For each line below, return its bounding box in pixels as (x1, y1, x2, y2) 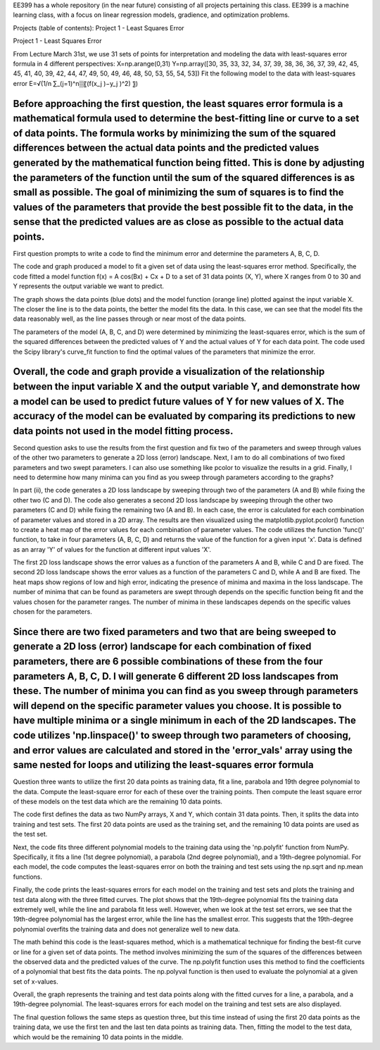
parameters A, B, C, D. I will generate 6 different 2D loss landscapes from (13, 670, 339, 682)
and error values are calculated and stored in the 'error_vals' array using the (13, 744, 353, 756)
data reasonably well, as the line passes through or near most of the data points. (13, 314, 246, 323)
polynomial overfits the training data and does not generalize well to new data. (13, 925, 241, 933)
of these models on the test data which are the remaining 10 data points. (13, 797, 223, 806)
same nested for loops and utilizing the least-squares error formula (13, 759, 314, 771)
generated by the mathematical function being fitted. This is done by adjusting (13, 156, 365, 168)
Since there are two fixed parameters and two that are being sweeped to (13, 626, 337, 638)
